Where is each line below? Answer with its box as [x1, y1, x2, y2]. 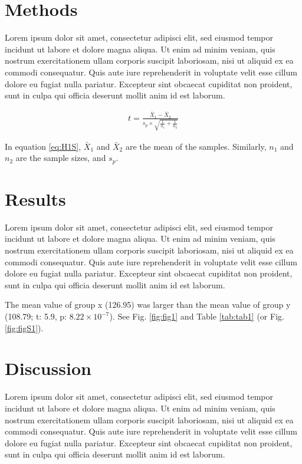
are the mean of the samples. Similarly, [125, 140, 267, 152]
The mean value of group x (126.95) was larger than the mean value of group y [5, 298, 291, 311]
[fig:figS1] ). [5, 321, 44, 334]
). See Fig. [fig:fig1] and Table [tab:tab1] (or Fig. [109, 310, 284, 323]
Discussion [5, 356, 91, 380]
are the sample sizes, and [15, 152, 106, 164]
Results [5, 186, 66, 210]
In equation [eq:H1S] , [5, 140, 81, 152]
